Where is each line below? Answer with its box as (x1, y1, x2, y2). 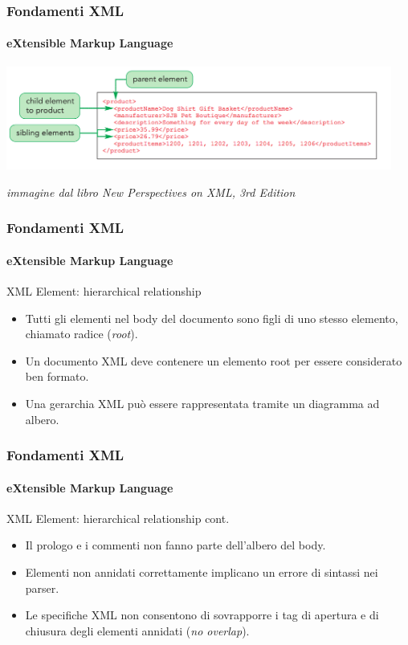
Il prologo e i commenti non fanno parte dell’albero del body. (25, 537, 326, 553)
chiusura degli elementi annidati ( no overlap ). (25, 622, 250, 639)
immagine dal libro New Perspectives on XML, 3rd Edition (6, 183, 296, 200)
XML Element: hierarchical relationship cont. (6, 509, 230, 526)
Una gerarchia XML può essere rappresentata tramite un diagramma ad (25, 395, 380, 412)
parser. (25, 579, 59, 596)
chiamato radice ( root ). (25, 325, 138, 342)
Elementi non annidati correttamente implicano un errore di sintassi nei (25, 564, 378, 581)
